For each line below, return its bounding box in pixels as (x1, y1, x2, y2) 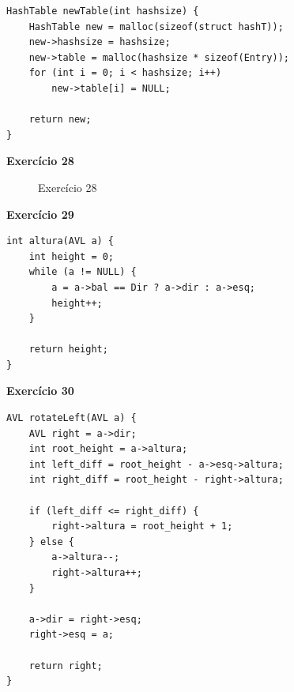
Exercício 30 (6, 382, 74, 399)
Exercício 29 (6, 205, 74, 222)
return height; (28, 344, 108, 355)
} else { (28, 536, 74, 547)
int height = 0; (28, 250, 115, 262)
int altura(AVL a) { (6, 235, 115, 247)
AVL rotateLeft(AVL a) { (6, 412, 137, 424)
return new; (28, 114, 92, 126)
